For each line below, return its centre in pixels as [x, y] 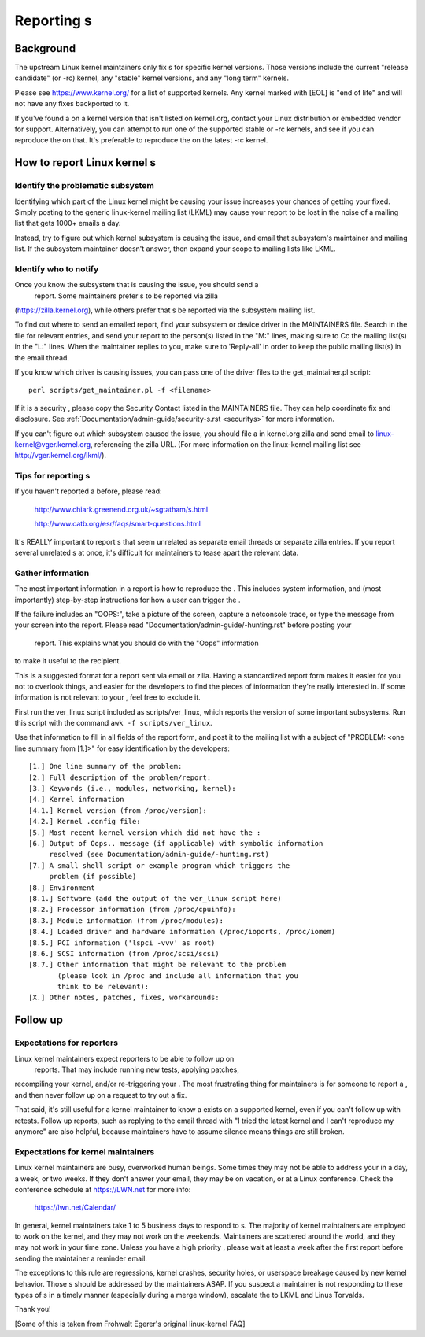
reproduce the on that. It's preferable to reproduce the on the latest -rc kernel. [141, 140]
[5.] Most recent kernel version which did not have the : [145, 833]
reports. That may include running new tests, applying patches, [137, 1069]
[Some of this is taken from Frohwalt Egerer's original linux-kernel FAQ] [130, 1324]
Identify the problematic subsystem [85, 186]
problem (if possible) [93, 877]
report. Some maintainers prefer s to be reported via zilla [126, 296]
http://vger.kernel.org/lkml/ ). [60, 456]
